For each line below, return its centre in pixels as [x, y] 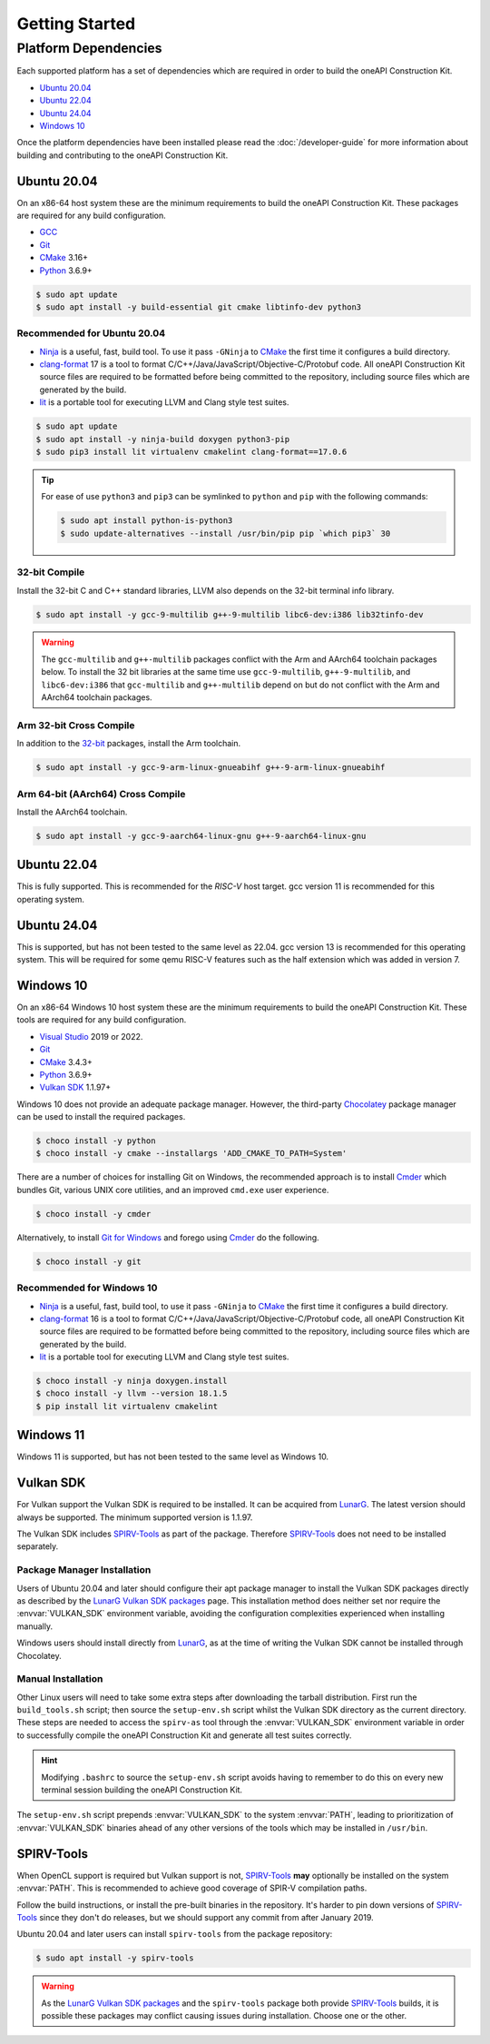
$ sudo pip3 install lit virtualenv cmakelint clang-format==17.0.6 [191, 452]
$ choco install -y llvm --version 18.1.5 [132, 1393]
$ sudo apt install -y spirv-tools [115, 1958]
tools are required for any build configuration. [102, 1020]
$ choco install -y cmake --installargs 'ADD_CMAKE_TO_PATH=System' [191, 1154]
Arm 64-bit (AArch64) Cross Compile [101, 794]
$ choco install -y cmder [93, 1214]
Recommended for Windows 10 [87, 1288]
